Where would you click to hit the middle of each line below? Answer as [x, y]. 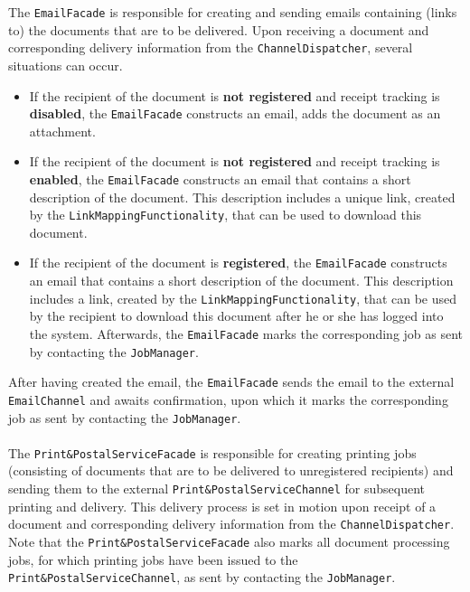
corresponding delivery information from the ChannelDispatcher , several [211, 47]
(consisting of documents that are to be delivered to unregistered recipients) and [231, 470]
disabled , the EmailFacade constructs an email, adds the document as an [235, 113]
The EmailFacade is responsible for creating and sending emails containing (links [233, 12]
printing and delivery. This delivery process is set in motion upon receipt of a [222, 506]
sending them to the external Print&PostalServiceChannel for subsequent [217, 489]
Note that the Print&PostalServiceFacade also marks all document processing [229, 541]
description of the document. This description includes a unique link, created [242, 197]
